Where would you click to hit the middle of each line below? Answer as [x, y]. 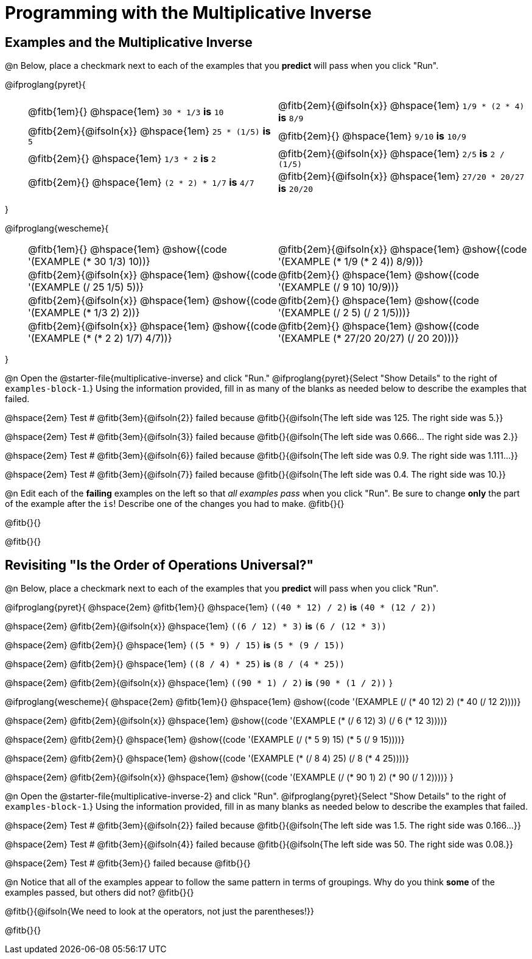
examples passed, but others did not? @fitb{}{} [100, 893]
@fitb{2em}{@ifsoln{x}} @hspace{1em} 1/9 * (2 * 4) [401, 106]
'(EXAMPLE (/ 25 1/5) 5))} [86, 287]
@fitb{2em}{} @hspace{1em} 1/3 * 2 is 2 [122, 158]
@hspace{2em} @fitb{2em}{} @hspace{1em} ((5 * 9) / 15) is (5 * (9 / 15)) [175, 645]
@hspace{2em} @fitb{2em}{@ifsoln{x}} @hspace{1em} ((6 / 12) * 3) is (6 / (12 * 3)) [196, 626]
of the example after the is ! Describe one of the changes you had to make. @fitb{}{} [175, 504]
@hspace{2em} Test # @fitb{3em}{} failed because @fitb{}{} [128, 863]
